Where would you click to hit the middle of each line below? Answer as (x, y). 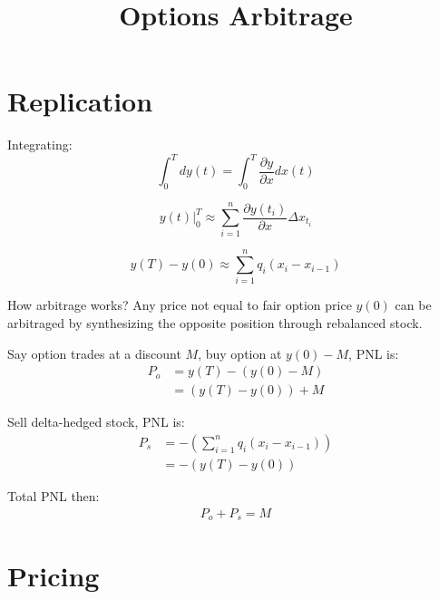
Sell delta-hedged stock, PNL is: (96, 422)
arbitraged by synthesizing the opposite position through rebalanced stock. (215, 323)
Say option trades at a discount (94, 353)
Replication (80, 101)
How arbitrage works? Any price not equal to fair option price (180, 305)
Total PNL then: (54, 495)
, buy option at (240, 353)
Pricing (54, 576)
